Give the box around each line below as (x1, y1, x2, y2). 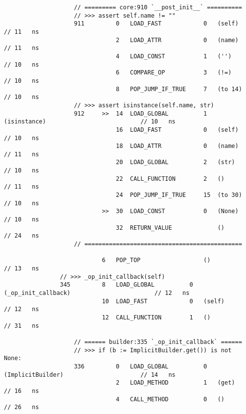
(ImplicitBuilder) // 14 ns (4, 371, 176, 378)
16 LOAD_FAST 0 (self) (116, 126, 239, 133)
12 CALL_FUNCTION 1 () (102, 314, 211, 321)
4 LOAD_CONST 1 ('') (116, 52, 232, 60)
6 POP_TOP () (102, 257, 211, 264)
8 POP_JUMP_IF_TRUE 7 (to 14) (116, 85, 242, 93)
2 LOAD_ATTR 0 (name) (116, 36, 239, 44)
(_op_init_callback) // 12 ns (4, 289, 190, 296)
